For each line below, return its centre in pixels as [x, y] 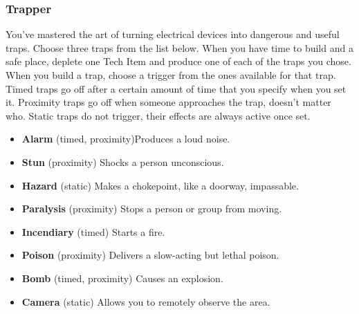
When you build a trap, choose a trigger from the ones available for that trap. [171, 75]
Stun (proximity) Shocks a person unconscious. [123, 161]
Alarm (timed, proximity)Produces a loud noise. [126, 139]
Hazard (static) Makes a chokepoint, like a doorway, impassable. [160, 185]
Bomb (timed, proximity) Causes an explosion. [122, 278]
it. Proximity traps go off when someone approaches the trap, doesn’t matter [168, 102]
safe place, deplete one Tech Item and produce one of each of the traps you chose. [178, 61]
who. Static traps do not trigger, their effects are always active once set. [158, 115]
